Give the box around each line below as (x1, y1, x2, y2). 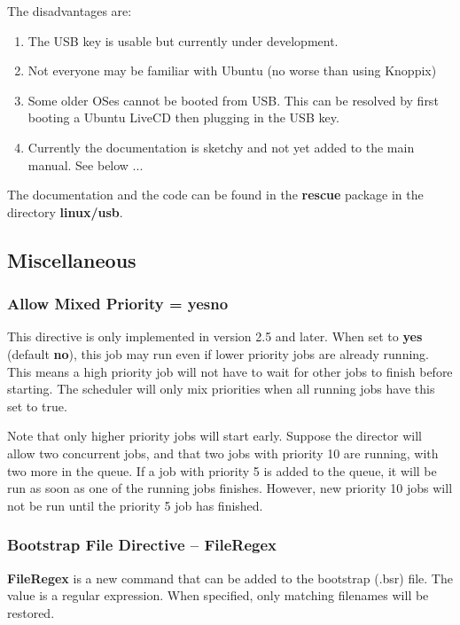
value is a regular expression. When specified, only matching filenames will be (7, 586, 429, 605)
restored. (7, 603, 55, 621)
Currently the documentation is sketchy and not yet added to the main (27, 137, 415, 156)
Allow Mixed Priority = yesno (7, 293, 229, 315)
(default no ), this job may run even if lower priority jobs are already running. (7, 344, 429, 363)
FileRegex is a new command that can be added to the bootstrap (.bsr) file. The (7, 568, 453, 587)
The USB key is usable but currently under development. (27, 31, 339, 50)
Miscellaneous (7, 246, 136, 273)
